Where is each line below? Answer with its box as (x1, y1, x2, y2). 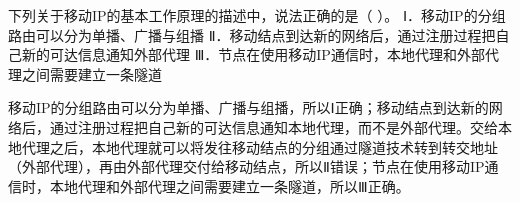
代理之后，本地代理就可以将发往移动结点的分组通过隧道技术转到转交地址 (21, 136, 498, 157)
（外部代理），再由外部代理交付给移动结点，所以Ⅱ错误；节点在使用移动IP (8, 156, 485, 177)
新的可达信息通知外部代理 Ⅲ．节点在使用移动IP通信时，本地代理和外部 (21, 44, 485, 65)
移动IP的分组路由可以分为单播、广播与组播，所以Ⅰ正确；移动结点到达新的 (8, 97, 489, 118)
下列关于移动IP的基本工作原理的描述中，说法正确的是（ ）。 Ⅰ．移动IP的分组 (8, 5, 506, 25)
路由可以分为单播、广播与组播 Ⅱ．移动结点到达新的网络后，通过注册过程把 (8, 24, 496, 45)
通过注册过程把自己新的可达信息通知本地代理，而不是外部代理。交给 (49, 116, 498, 137)
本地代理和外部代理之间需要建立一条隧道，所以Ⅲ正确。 (49, 175, 410, 196)
